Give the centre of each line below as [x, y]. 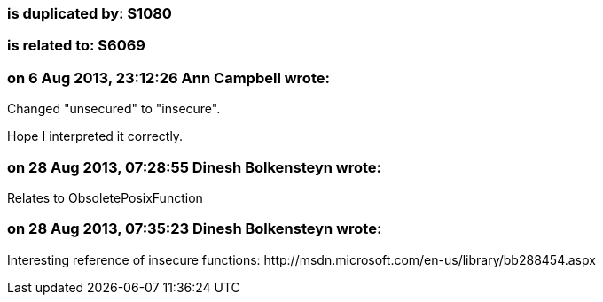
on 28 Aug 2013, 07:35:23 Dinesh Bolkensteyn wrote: [195, 229]
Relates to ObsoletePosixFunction [105, 197]
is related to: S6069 [76, 46]
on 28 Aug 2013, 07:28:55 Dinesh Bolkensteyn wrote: [195, 167]
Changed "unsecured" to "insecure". [114, 109]
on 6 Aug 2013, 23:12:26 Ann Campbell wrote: [168, 77]
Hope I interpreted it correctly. [95, 136]
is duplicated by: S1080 [90, 13]
